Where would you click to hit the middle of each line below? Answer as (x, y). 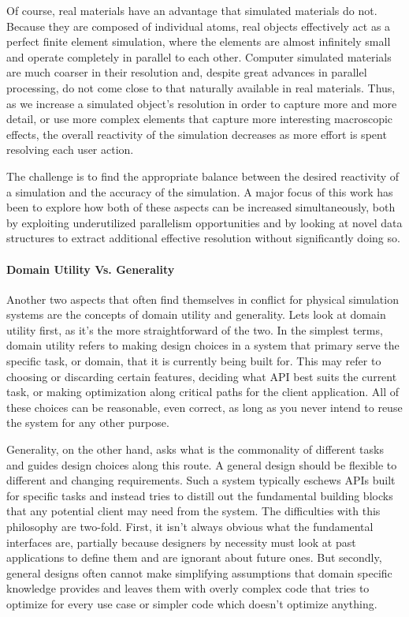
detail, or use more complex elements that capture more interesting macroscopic (200, 119)
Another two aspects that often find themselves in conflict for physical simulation (203, 299)
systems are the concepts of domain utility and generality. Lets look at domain (196, 314)
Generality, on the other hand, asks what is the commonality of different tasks (195, 449)
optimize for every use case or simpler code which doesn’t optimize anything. (192, 603)
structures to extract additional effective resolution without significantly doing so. (203, 238)
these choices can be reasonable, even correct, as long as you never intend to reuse (204, 407)
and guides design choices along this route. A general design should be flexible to (202, 464)
